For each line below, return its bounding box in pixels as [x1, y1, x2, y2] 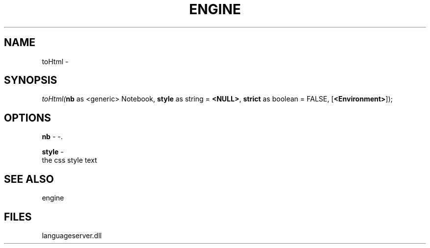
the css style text [42, 156, 97, 165]
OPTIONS [4, 111, 51, 124]
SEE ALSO [4, 173, 54, 185]
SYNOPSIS [4, 74, 57, 87]
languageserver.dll [42, 231, 102, 240]
